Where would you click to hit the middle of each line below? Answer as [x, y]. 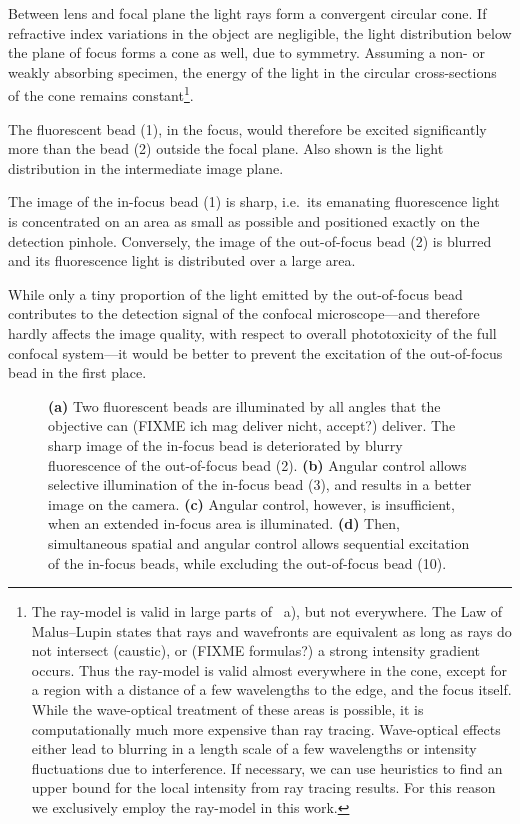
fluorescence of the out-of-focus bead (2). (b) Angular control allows [257, 464]
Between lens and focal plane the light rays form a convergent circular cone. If [247, 13]
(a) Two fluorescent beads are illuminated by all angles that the [244, 405]
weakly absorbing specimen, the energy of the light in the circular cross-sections [252, 71]
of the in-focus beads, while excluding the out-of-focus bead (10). [247, 562]
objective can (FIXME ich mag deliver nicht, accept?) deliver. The [252, 425]
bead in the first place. [77, 372]
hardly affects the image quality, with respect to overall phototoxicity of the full [252, 332]
